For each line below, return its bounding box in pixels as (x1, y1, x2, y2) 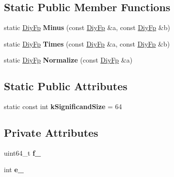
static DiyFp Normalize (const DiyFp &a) (4, 55, 133, 65)
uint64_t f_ (4, 147, 41, 158)
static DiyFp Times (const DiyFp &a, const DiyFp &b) (4, 38, 170, 48)
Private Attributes (4, 125, 98, 140)
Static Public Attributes (4, 79, 127, 94)
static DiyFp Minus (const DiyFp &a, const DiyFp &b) (4, 22, 170, 32)
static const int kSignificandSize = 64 (4, 101, 122, 112)
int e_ (4, 164, 24, 174)
